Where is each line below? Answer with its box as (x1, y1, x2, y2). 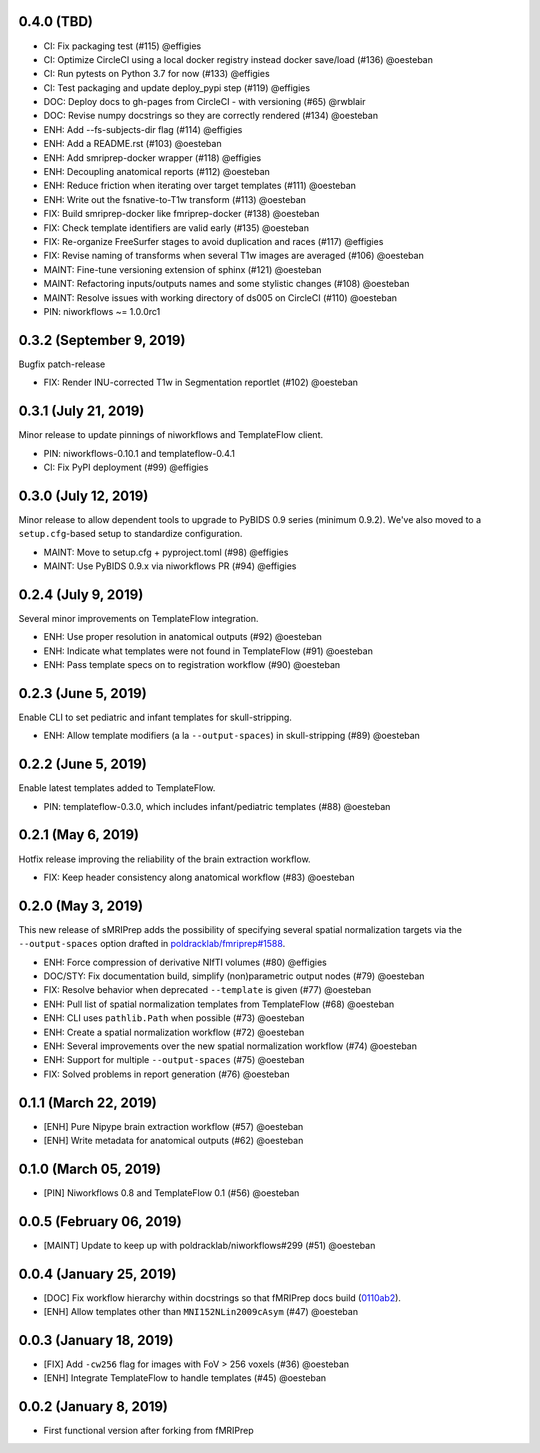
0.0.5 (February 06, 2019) (18, 1213, 182, 1230)
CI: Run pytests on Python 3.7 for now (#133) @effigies (43, 68, 270, 80)
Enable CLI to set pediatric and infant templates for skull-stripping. (18, 711, 292, 723)
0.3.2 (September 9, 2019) (18, 331, 186, 349)
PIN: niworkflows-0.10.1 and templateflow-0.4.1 (43, 447, 235, 459)
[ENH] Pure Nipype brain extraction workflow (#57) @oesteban (43, 1120, 304, 1132)
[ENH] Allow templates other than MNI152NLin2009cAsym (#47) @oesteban (43, 1306, 359, 1318)
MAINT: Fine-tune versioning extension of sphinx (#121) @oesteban (43, 263, 322, 275)
